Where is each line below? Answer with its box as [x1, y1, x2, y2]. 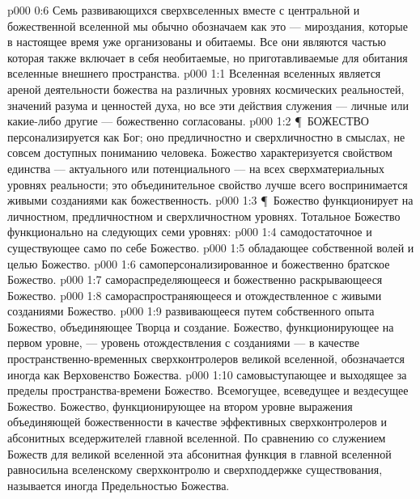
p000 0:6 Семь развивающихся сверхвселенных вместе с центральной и [7, 2, 360, 18]
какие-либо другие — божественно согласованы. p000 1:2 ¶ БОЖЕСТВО [7, 112, 369, 129]
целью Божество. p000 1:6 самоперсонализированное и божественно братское [7, 255, 390, 272]
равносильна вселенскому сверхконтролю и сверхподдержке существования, [7, 461, 383, 478]
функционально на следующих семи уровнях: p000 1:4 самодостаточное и [7, 223, 372, 240]
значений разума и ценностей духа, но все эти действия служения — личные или [7, 96, 409, 113]
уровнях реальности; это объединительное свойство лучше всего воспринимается [7, 175, 408, 192]
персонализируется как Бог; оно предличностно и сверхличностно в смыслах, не [7, 128, 405, 145]
